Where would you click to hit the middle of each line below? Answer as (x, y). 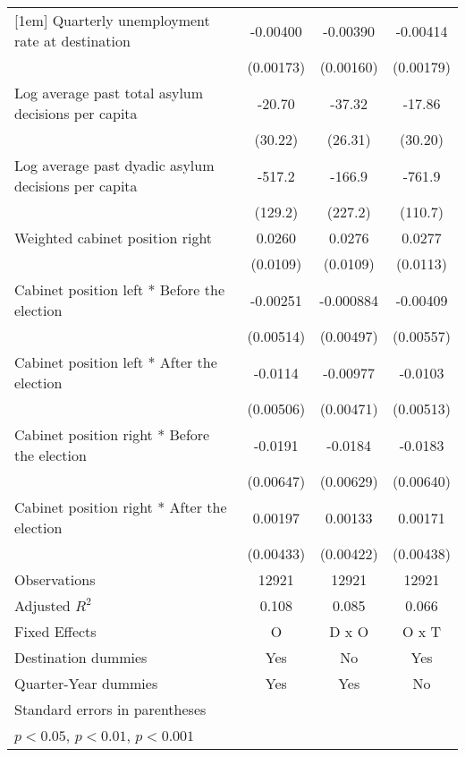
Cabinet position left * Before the (120, 289)
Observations (55, 579)
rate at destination (72, 41)
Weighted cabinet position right (114, 238)
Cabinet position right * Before (112, 434)
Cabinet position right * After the (121, 507)
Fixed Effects (55, 631)
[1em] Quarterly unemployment (112, 20)
